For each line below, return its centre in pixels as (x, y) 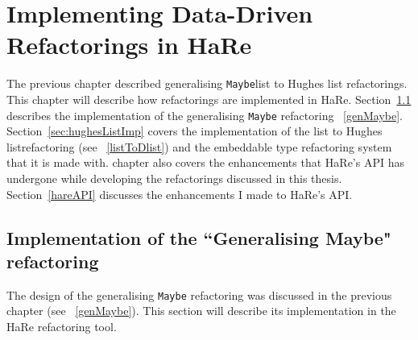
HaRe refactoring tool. (62, 327)
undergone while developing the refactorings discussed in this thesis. (174, 178)
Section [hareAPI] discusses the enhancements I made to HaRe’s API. (180, 194)
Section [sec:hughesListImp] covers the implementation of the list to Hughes (195, 131)
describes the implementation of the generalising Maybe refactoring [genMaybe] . (205, 115)
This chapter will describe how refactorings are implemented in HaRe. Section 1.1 (209, 99)
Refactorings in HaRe (129, 45)
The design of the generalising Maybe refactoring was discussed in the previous (199, 294)
